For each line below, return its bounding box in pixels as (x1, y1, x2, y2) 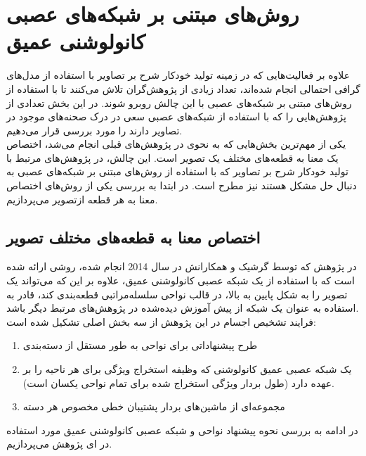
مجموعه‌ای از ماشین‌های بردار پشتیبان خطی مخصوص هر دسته (22, 399, 285, 414)
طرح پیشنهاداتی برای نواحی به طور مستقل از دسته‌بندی (22, 338, 258, 353)
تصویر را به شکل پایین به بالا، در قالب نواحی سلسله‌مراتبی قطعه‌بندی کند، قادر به (6, 286, 348, 301)
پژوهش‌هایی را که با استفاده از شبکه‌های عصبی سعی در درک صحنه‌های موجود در (6, 109, 346, 124)
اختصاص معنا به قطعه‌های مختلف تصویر (6, 226, 261, 248)
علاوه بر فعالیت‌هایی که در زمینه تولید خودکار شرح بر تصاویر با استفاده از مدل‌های (6, 68, 351, 82)
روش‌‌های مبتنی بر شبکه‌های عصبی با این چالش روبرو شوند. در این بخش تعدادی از (6, 95, 352, 110)
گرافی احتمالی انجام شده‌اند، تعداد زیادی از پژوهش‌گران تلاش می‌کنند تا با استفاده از (6, 81, 360, 96)
